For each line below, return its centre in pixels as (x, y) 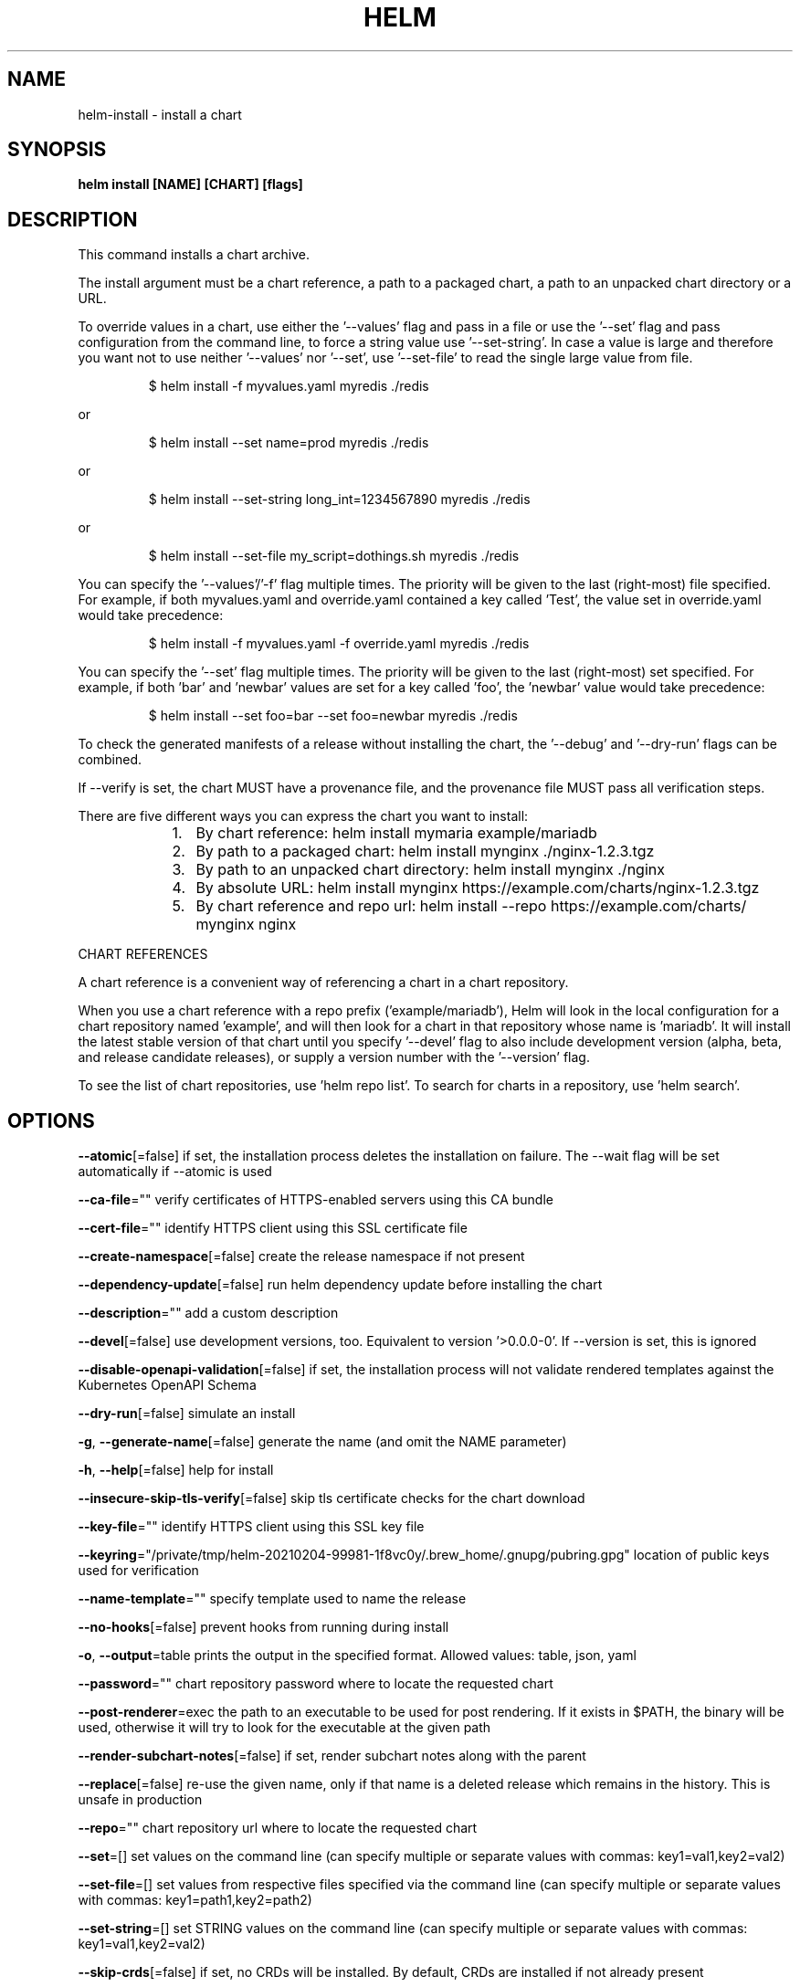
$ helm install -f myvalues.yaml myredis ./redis (289, 386)
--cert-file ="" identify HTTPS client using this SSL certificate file (273, 1228)
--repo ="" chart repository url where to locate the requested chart (278, 1828)
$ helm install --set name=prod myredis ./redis (289, 443)
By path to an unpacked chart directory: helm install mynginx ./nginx (430, 870)
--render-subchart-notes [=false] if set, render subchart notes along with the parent (332, 1756)
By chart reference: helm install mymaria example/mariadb (396, 833)
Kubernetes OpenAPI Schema (167, 1385)
